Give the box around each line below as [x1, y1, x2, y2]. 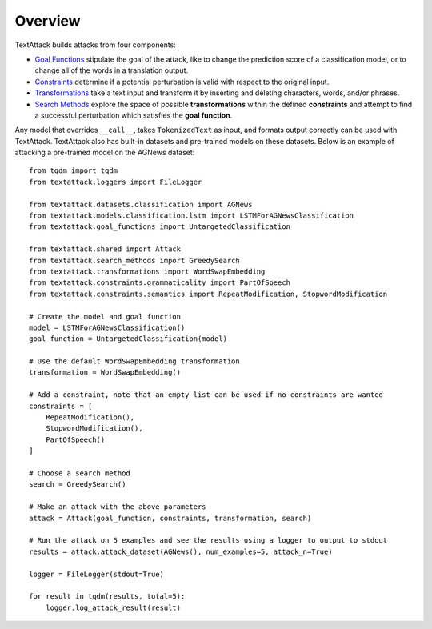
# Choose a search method [29, 469, 131, 478]
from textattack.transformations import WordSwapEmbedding [29, 266, 266, 276]
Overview [14, 12, 81, 30]
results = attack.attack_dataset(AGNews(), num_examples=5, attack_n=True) [29, 547, 333, 556]
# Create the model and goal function [29, 312, 182, 321]
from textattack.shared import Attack [29, 245, 182, 254]
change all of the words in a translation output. [34, 66, 188, 75]
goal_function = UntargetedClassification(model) [29, 335, 228, 343]
